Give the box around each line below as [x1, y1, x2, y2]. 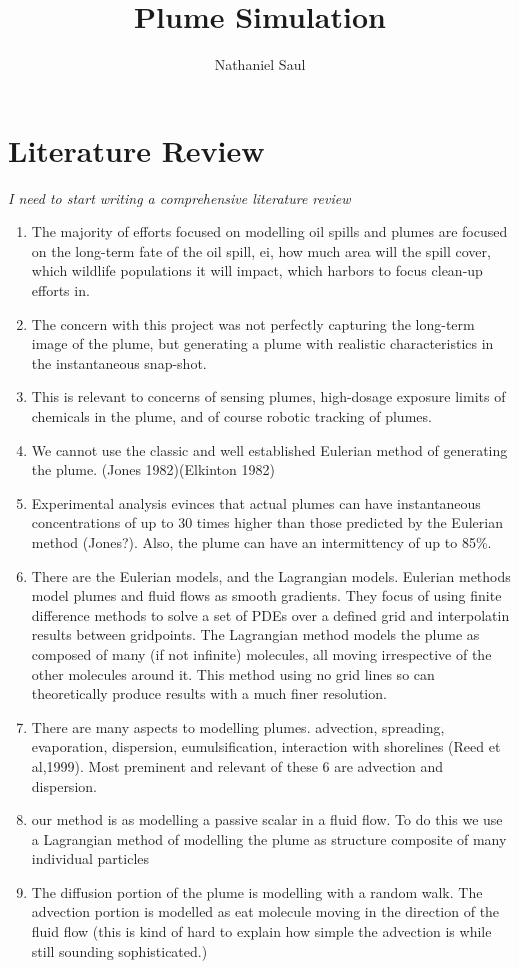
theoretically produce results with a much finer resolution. [31, 683, 387, 704]
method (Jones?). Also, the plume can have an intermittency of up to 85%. [31, 531, 492, 552]
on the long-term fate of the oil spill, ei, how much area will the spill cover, [31, 240, 491, 261]
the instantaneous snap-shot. [31, 352, 207, 373]
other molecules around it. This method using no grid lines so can [31, 663, 435, 684]
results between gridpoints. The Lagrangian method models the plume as [31, 624, 480, 645]
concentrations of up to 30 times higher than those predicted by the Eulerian [31, 512, 503, 533]
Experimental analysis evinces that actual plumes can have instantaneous [31, 492, 481, 513]
